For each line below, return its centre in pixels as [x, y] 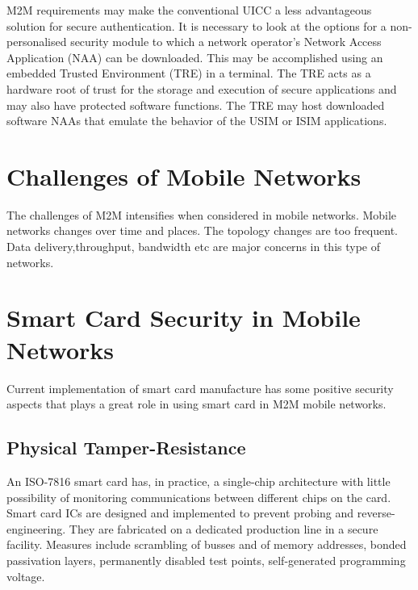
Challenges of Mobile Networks [184, 176]
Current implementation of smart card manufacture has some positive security [200, 388]
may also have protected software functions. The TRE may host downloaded [196, 105]
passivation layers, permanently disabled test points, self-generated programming [206, 560]
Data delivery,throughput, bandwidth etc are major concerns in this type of [193, 247]
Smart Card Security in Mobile [184, 318]
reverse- [376, 513]
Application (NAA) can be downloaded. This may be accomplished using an [195, 57]
